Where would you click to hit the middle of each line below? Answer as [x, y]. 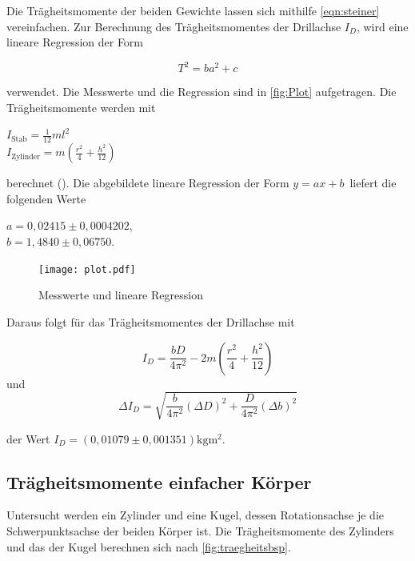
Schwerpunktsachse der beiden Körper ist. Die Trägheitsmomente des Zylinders [200, 531]
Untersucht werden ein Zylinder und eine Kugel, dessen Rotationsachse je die [196, 515]
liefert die [373, 183]
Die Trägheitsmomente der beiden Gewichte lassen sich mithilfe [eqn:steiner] [193, 10]
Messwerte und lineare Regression [121, 295]
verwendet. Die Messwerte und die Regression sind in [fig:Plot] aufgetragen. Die [202, 92]
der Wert [28, 438]
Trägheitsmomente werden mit [81, 107]
